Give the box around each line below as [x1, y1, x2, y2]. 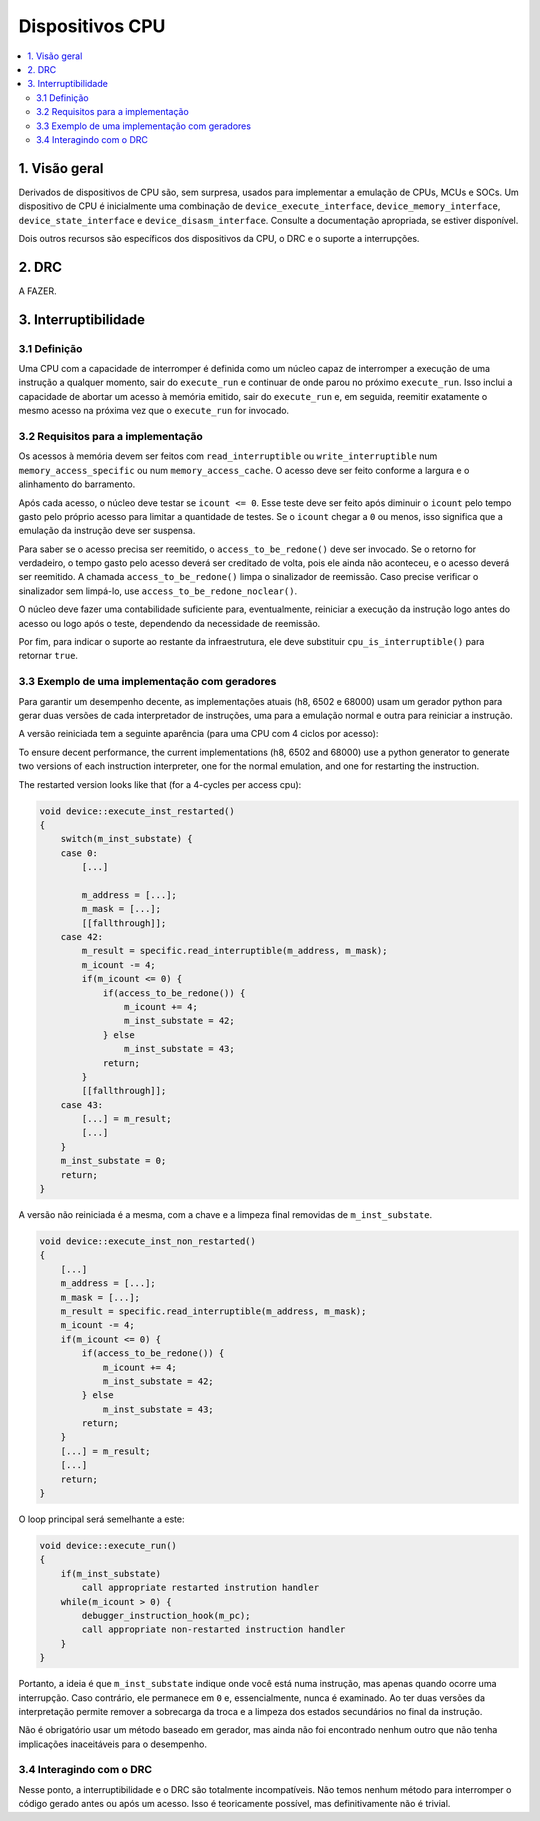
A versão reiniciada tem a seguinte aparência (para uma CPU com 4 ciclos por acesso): [18, 728, 379, 740]
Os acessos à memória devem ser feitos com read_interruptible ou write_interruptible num [18, 450, 438, 462]
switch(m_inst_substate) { [60, 833, 194, 845]
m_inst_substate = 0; [60, 1155, 167, 1167]
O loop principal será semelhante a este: [18, 1513, 185, 1525]
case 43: [60, 1099, 104, 1110]
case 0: [60, 847, 99, 859]
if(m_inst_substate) [60, 1568, 162, 1579]
